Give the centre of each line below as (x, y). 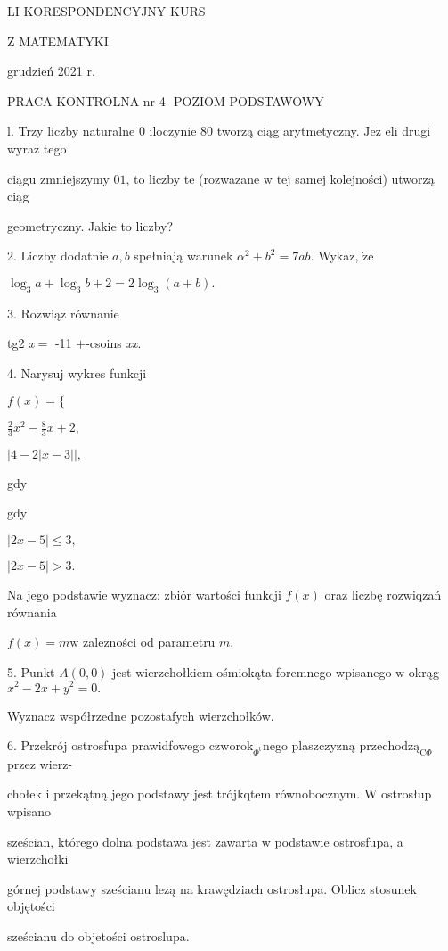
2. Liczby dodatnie (58, 256)
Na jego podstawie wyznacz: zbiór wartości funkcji (144, 595)
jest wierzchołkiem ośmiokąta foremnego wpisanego (252, 671)
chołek (24, 794)
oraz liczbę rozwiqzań (383, 595)
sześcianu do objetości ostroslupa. (98, 936)
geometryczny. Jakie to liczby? (90, 225)
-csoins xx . (114, 343)
